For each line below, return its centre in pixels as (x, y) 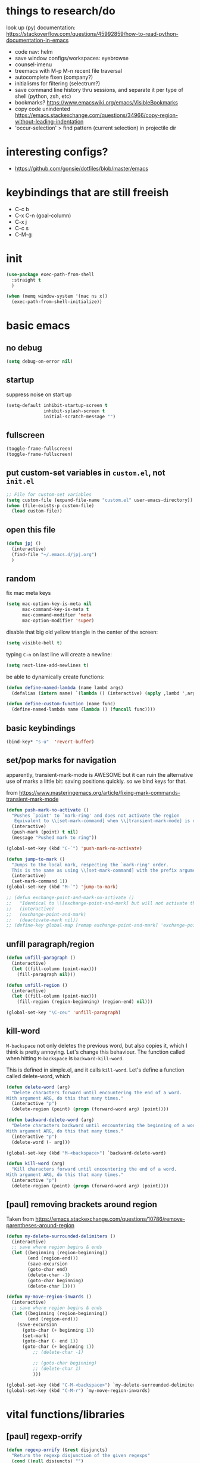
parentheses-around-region (40, 1225)
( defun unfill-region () (37, 985)
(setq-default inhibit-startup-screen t (57, 405)
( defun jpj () (24, 544)
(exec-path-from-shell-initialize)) (57, 302)
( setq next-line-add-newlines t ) (48, 665)
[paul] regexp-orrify (44, 1436)
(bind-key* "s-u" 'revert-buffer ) (50, 742)
